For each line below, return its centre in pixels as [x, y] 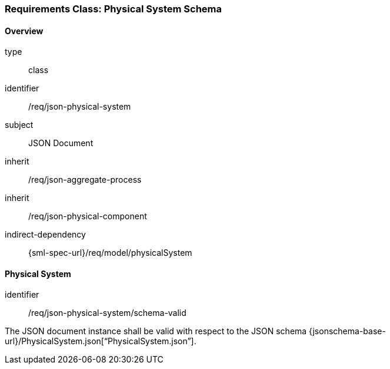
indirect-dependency [45, 235]
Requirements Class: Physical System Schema [114, 9]
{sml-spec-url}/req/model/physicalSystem [110, 253]
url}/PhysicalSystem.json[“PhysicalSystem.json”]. [101, 341]
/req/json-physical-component [88, 216]
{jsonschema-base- [347, 331]
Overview [24, 31]
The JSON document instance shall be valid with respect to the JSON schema [156, 331]
